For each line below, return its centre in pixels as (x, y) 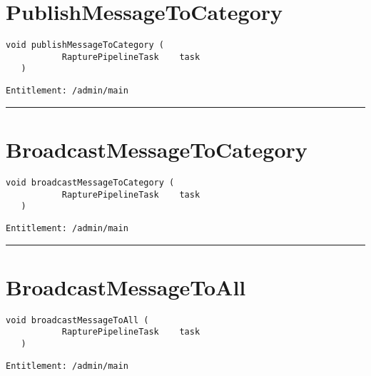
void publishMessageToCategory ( (85, 45)
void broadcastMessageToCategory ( (90, 182)
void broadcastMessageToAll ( (77, 320)
